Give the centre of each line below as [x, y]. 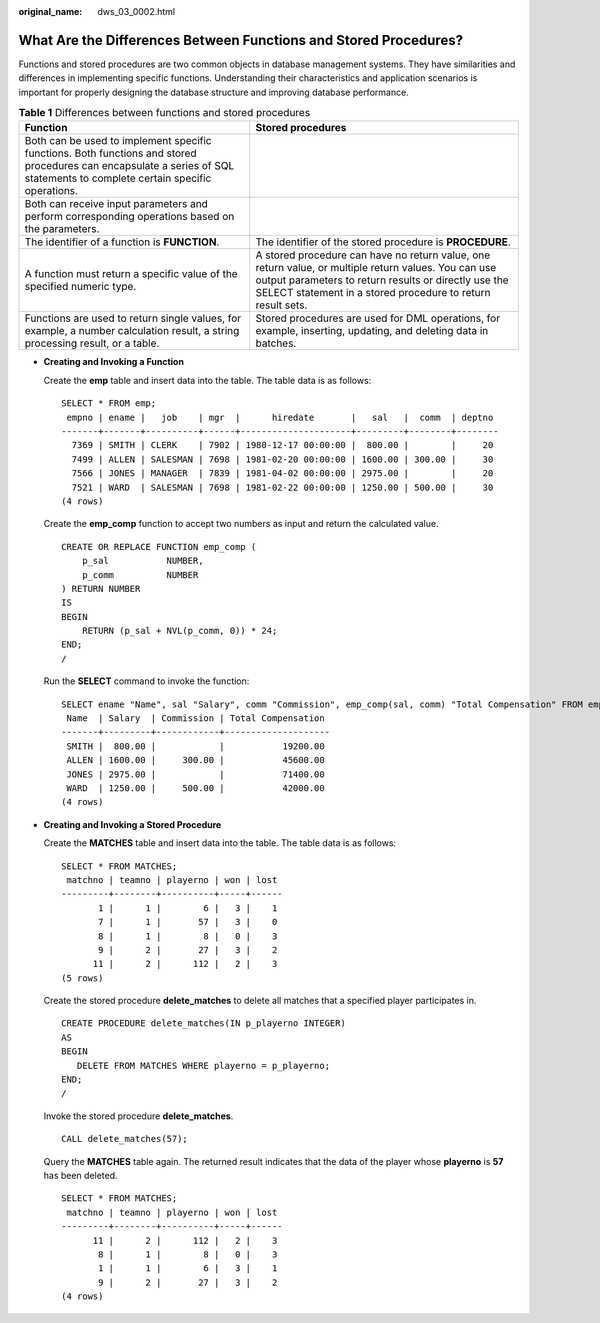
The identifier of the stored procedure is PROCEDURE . [383, 242]
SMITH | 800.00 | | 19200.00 [195, 746]
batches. [276, 343]
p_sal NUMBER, [142, 561]
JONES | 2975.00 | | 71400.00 [195, 774]
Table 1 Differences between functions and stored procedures [164, 113]
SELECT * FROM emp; [109, 403]
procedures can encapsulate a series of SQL [129, 166]
